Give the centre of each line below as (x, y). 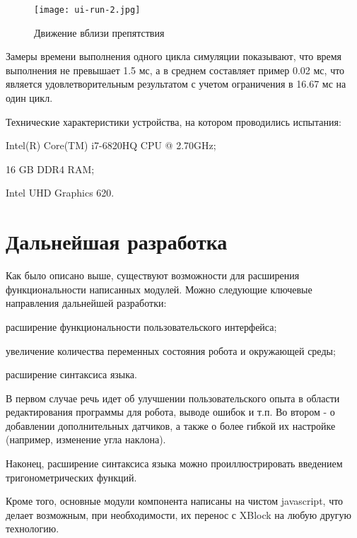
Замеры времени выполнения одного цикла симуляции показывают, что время (174, 56)
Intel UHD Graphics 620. (60, 193)
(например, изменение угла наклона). (86, 439)
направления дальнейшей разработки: (86, 303)
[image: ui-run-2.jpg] (87, 10)
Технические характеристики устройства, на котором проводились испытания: (174, 121)
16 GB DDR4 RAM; (50, 169)
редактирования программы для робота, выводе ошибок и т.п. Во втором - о (170, 412)
